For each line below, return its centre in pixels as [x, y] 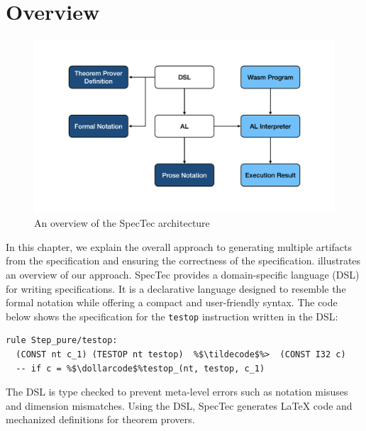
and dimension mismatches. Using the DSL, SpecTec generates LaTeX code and [179, 405]
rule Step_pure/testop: [62, 341]
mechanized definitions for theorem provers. [100, 419]
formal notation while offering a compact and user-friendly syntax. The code [172, 302]
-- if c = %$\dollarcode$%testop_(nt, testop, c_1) [140, 368]
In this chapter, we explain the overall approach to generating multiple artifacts [179, 246]
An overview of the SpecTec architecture [122, 223]
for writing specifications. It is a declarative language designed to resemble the [176, 288]
